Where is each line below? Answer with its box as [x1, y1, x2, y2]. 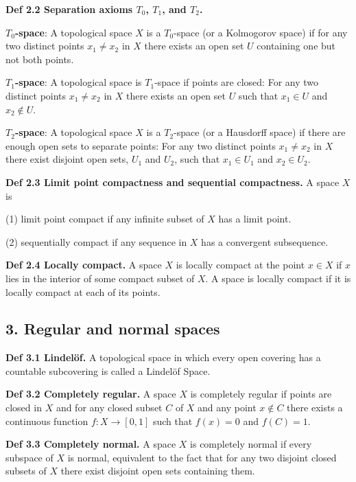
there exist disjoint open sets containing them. [60, 463, 255, 478]
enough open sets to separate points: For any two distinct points [5, 138, 276, 152]
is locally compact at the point [176, 257, 305, 272]
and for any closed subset [56, 400, 163, 415]
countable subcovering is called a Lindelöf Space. [5, 363, 211, 378]
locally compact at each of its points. [5, 284, 161, 299]
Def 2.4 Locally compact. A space [5, 257, 162, 272]
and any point [198, 400, 257, 415]
